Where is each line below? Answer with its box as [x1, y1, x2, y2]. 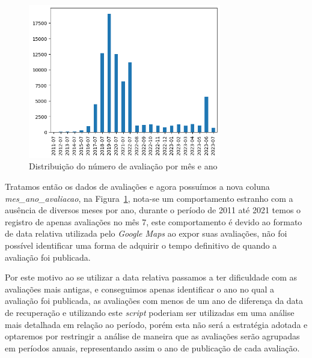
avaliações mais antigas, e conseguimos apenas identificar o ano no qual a [5, 282, 275, 295]
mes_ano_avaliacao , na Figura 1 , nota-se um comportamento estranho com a [5, 192, 293, 204]
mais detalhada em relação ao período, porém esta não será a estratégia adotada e [5, 318, 308, 330]
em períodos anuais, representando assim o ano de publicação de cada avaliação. [5, 341, 300, 354]
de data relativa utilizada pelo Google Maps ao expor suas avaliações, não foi [5, 227, 287, 240]
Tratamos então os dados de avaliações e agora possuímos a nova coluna [5, 180, 270, 193]
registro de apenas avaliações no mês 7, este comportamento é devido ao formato [5, 215, 302, 228]
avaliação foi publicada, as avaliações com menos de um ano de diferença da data [5, 294, 304, 307]
